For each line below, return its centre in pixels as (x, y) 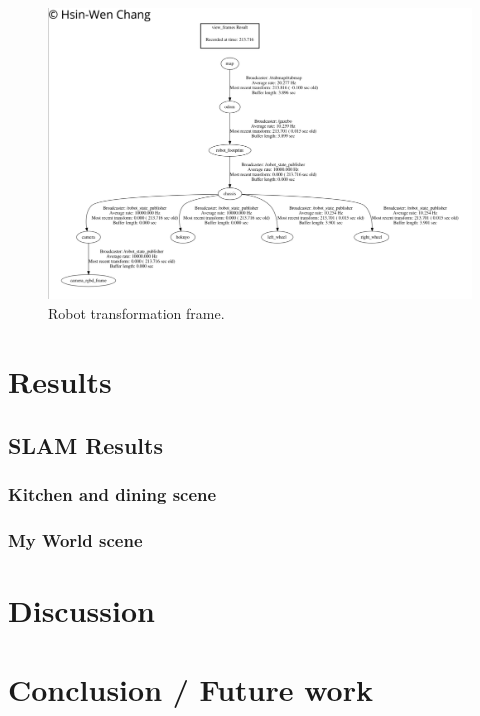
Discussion (81, 610)
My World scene (75, 540)
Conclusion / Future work (190, 688)
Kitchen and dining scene (112, 494)
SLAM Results (85, 445)
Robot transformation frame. (136, 312)
